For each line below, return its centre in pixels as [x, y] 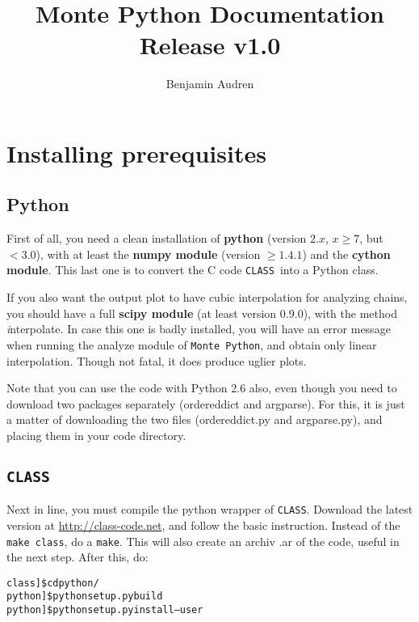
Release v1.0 [210, 45]
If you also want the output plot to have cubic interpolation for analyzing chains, [207, 297]
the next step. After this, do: [78, 557]
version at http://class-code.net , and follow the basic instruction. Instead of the [203, 525]
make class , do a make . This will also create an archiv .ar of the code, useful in [203, 541]
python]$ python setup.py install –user [105, 610]
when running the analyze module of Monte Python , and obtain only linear [192, 344]
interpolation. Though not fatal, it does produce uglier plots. [157, 360]
